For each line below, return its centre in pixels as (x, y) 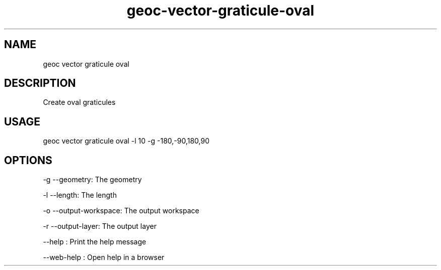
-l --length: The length (80, 195)
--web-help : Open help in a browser (104, 257)
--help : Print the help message (95, 242)
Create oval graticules (79, 102)
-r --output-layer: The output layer (100, 226)
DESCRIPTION (40, 83)
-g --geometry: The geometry (92, 180)
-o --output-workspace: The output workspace (121, 211)
